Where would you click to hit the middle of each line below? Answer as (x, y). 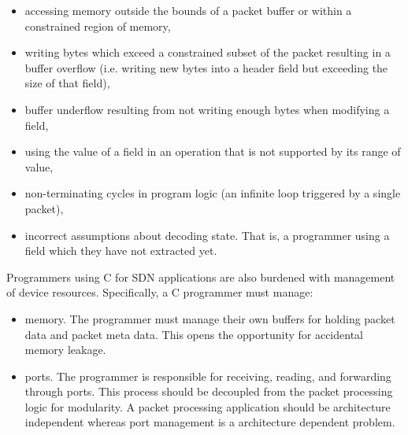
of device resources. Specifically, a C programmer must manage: (160, 292)
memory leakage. (65, 350)
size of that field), (67, 83)
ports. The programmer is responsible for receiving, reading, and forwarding (208, 376)
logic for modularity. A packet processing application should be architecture (208, 406)
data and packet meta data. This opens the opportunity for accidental (194, 334)
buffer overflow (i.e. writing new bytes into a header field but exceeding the (206, 67)
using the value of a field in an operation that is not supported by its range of (213, 151)
